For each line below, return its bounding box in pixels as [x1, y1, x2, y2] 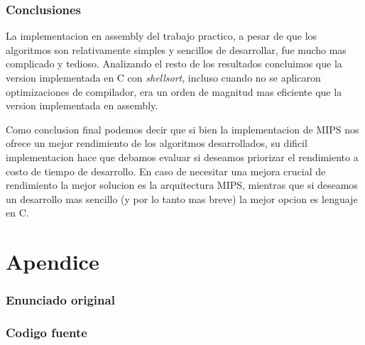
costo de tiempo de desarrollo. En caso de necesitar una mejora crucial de [6, 163, 326, 178]
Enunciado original [6, 291, 115, 309]
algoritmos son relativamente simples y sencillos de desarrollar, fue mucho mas [6, 42, 347, 57]
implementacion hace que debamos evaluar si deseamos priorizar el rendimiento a [6, 149, 359, 164]
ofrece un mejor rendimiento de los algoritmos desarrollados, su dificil [6, 136, 307, 150]
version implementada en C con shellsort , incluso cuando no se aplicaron [6, 70, 321, 84]
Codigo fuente [6, 324, 87, 341]
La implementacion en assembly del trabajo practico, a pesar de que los [6, 28, 317, 43]
